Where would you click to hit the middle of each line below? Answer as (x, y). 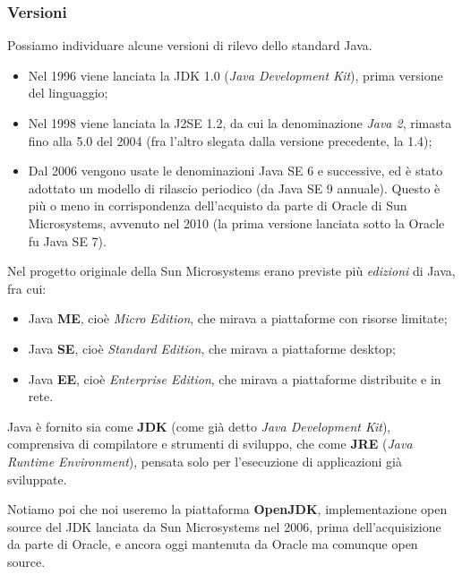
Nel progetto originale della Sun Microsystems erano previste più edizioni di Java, (231, 271)
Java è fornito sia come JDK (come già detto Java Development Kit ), (199, 426)
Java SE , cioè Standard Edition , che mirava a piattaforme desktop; (212, 348)
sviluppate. (37, 479)
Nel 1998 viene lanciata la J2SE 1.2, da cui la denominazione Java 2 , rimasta (240, 123)
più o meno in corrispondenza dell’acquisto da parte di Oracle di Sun (218, 206)
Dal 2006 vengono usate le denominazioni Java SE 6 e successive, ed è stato (235, 171)
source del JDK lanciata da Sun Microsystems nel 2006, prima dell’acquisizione (224, 526)
